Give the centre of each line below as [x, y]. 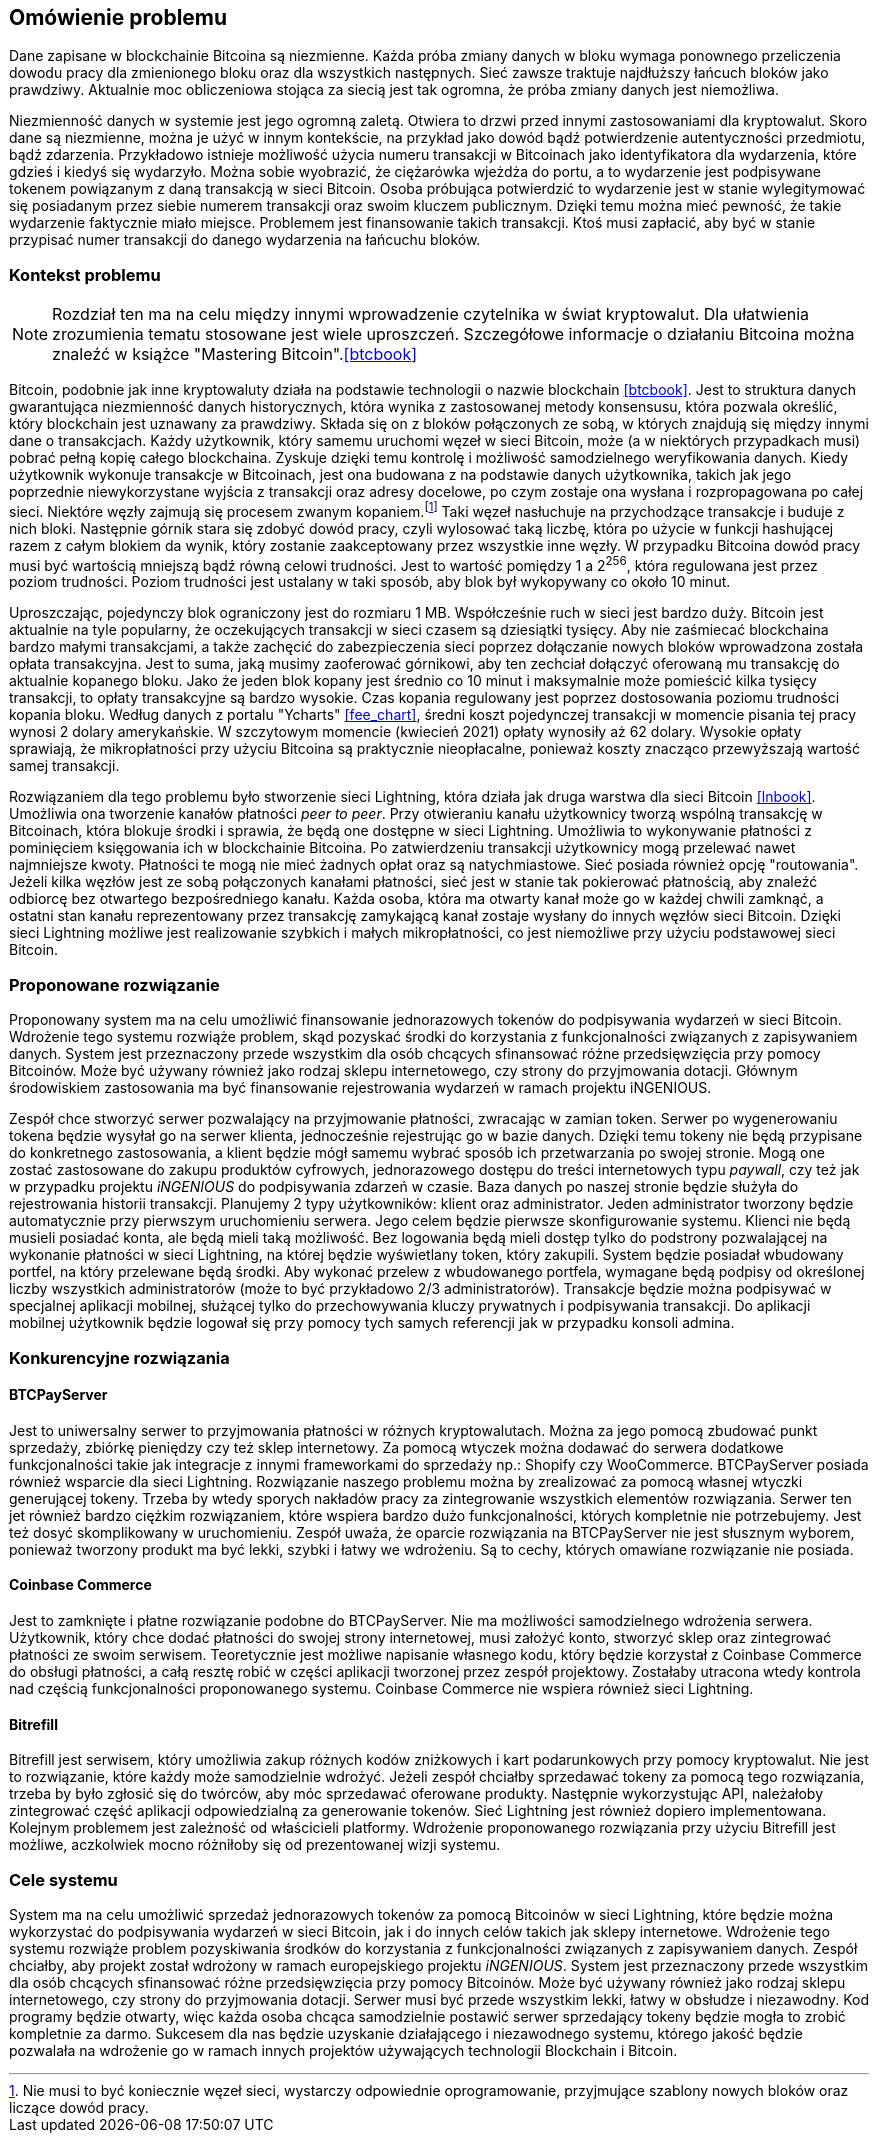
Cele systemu [63, 1879]
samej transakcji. [64, 766]
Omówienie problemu [118, 17]
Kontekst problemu [85, 274]
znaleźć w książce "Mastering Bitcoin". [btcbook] [235, 354]
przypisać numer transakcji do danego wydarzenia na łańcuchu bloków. [245, 240]
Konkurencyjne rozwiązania [119, 1357]
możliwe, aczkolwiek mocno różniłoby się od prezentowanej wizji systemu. [255, 1845]
